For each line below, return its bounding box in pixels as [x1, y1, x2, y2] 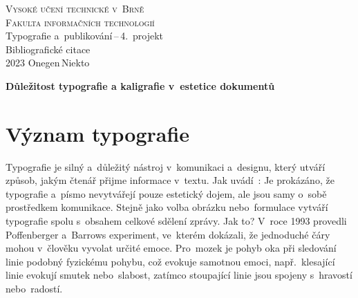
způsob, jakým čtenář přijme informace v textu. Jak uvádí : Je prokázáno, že [6, 173, 335, 187]
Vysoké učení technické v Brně [6, 1, 144, 15]
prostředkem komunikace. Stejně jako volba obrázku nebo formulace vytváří [6, 200, 328, 214]
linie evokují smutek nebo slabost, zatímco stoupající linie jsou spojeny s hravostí [6, 268, 352, 282]
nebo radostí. [6, 281, 63, 296]
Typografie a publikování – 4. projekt [6, 28, 164, 43]
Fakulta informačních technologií [6, 15, 155, 29]
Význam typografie [6, 119, 190, 147]
